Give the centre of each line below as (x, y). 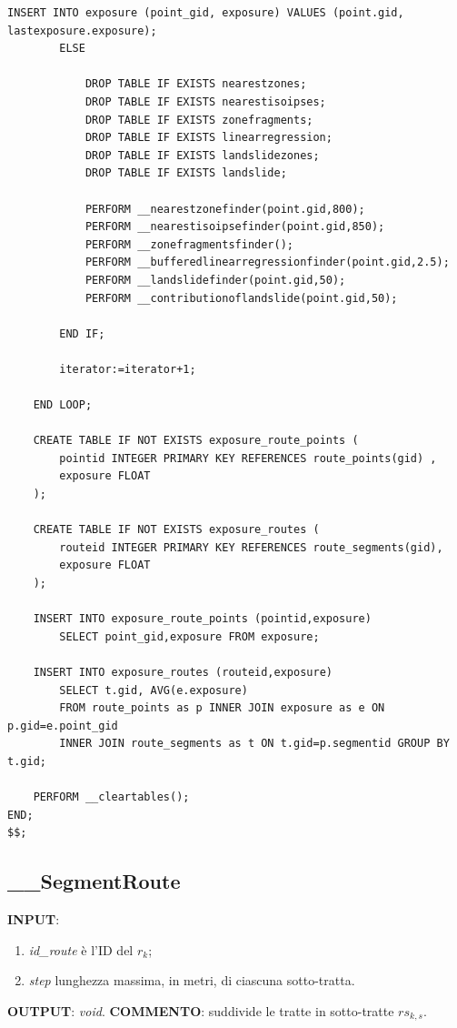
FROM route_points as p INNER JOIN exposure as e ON (222, 708)
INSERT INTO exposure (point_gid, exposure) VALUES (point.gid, (206, 13)
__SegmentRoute (94, 881)
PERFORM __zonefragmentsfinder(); (189, 244)
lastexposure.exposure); (82, 30)
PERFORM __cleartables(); (111, 797)
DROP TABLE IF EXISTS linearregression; (209, 138)
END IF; (82, 333)
